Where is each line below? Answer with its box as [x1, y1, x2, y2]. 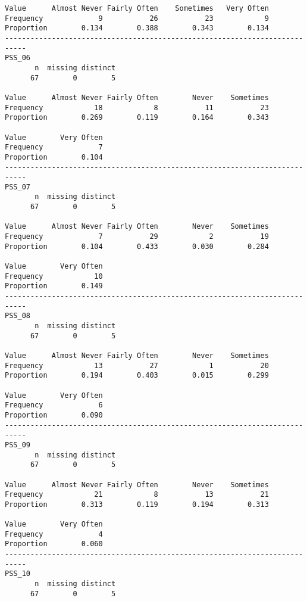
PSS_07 [5, 182, 30, 191]
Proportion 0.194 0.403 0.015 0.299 [5, 371, 269, 380]
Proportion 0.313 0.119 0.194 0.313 [5, 500, 269, 509]
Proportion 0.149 [5, 282, 103, 291]
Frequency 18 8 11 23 [5, 103, 269, 112]
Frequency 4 [5, 530, 103, 538]
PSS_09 [5, 440, 30, 449]
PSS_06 [5, 54, 30, 63]
